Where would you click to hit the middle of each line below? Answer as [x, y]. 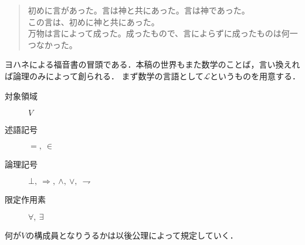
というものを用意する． [255, 75]
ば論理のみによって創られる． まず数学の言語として [104, 75]
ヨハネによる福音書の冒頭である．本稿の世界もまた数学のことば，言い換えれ [152, 64]
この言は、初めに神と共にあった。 [94, 21]
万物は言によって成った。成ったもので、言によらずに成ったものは [155, 33]
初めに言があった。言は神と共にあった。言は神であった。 [139, 10]
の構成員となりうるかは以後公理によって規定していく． [132, 235]
